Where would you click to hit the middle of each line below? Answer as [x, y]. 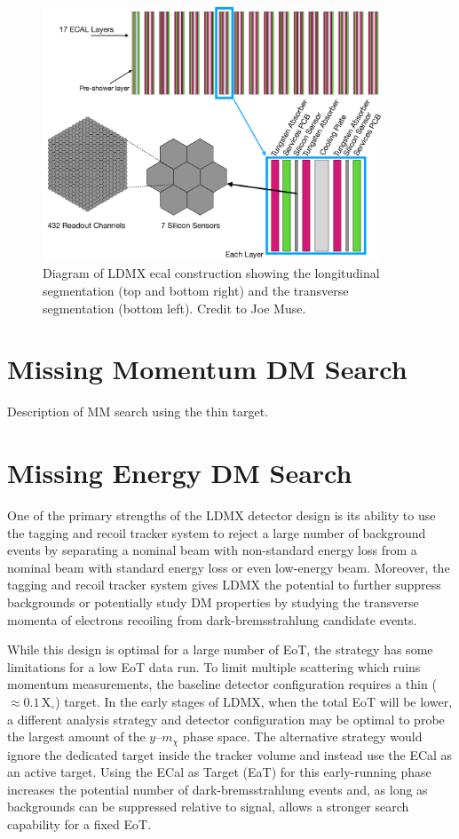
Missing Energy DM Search [180, 473]
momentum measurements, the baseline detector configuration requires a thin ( [222, 684]
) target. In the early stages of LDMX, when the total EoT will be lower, [254, 701]
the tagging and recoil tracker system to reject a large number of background [217, 532]
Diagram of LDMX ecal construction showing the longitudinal [211, 273]
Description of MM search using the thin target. [138, 412]
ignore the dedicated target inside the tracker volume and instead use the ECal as [230, 754]
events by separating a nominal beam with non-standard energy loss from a [212, 550]
